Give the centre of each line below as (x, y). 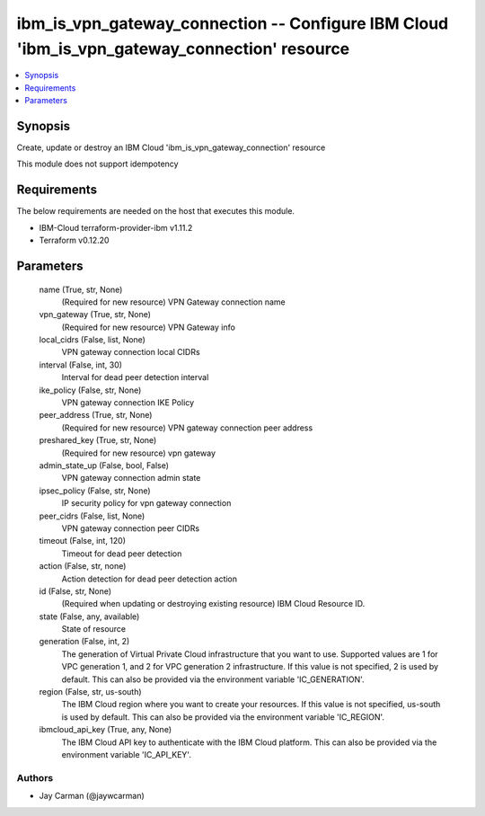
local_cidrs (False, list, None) (92, 340)
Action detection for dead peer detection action (150, 579)
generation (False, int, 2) (84, 642)
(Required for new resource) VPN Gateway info (148, 327)
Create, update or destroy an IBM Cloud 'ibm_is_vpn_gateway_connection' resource (171, 147)
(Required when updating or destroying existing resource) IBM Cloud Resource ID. (213, 604)
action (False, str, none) (83, 566)
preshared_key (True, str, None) (98, 440)
